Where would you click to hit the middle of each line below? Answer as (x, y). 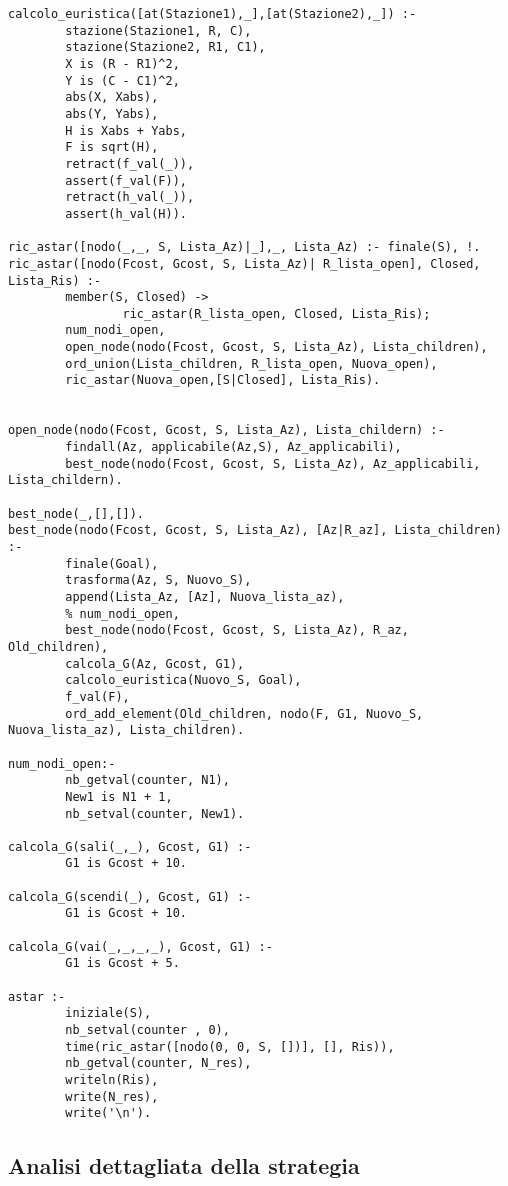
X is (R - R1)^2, (122, 63)
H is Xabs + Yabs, (126, 130)
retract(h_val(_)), (130, 197)
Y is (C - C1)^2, (122, 80)
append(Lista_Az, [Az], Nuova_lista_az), (205, 596)
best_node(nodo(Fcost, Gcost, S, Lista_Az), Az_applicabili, (273, 463)
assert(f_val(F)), (126, 180)
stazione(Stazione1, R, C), (158, 30)
